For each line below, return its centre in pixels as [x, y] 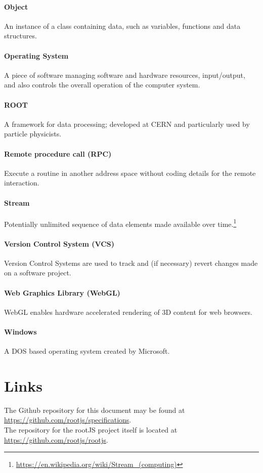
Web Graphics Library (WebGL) [62, 292]
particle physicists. [33, 134]
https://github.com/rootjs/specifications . [68, 420]
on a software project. [38, 273]
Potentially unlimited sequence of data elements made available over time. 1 [120, 223]
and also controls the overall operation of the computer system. [102, 85]
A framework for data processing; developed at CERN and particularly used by [127, 124]
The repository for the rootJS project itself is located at [91, 430]
